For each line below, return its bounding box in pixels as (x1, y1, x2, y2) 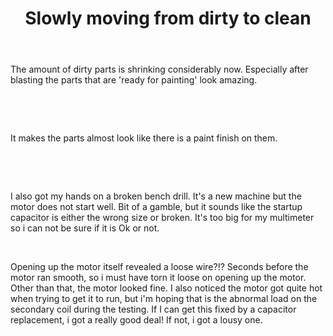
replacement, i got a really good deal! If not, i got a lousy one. (10, 314, 263, 326)
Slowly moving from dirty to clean (24, 7, 312, 30)
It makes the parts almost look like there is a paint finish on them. (10, 132, 278, 144)
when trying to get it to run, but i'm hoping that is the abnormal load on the (10, 293, 318, 305)
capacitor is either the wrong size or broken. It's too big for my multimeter (10, 212, 315, 224)
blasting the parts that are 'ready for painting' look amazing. (10, 74, 258, 86)
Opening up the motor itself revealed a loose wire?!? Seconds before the (10, 261, 309, 273)
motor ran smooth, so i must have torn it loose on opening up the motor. (10, 272, 307, 284)
